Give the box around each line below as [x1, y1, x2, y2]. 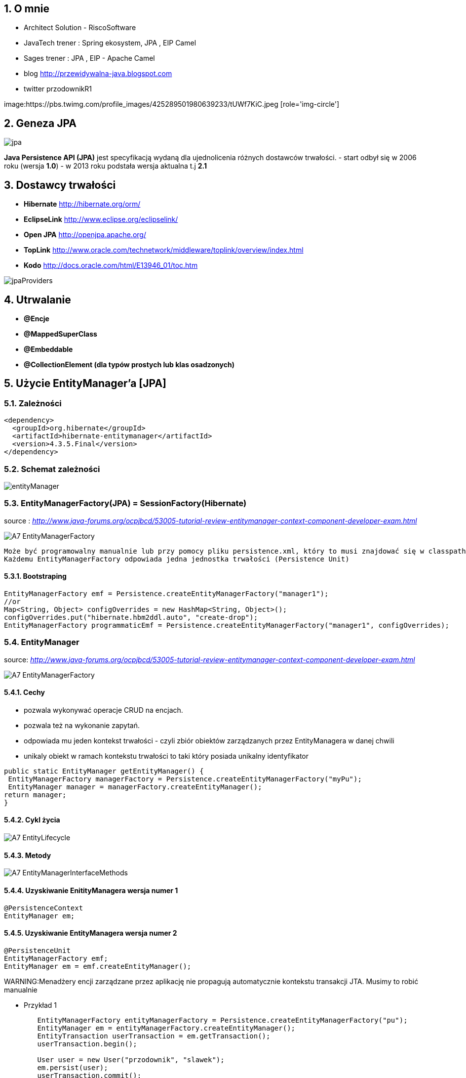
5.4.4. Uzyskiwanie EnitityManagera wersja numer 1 [4, 886, 178, 895]
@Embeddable [24, 345, 73, 353]
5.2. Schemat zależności [4, 464, 100, 474]
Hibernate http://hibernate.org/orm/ [24, 200, 141, 209]
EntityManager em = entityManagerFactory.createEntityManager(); [37, 1024, 296, 1032]
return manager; [4, 790, 67, 799]
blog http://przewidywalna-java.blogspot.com [24, 69, 172, 78]
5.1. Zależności [4, 398, 62, 408]
